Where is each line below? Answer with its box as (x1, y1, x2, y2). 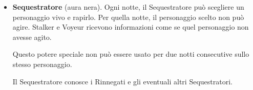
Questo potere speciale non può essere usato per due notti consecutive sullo (12, 49, 249, 59)
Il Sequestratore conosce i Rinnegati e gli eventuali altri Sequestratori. (12, 76, 233, 86)
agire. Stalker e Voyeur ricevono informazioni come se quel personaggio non (12, 21, 249, 32)
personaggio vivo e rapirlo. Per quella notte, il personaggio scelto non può (12, 11, 244, 22)
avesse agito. (12, 31, 52, 42)
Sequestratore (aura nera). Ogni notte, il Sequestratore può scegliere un (12, 2, 244, 12)
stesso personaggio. (12, 58, 72, 69)
